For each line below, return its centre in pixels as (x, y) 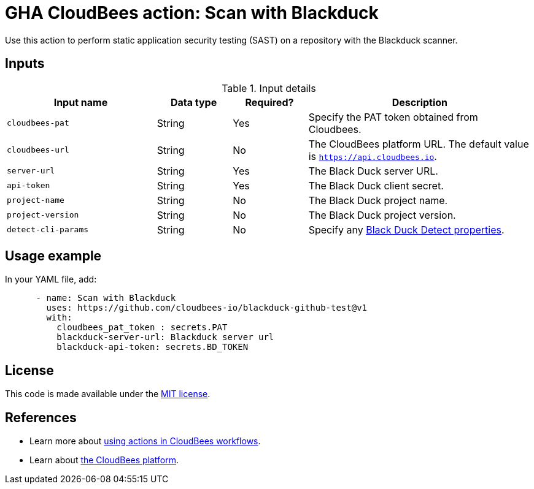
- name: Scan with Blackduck (106, 298)
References (41, 417)
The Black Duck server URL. (373, 171)
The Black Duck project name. (378, 200)
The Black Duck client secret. (376, 185)
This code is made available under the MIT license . (108, 394)
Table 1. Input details (269, 88)
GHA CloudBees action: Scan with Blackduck (192, 13)
